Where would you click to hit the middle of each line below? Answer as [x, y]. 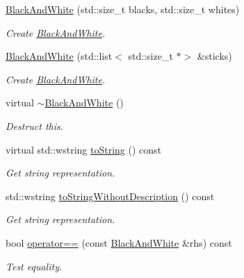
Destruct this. [35, 125]
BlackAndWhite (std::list [59, 56]
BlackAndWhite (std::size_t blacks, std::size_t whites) [123, 9]
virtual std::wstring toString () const [84, 149]
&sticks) [214, 56]
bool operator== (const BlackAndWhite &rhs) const [119, 242]
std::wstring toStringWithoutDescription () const [110, 196]
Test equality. [34, 266]
